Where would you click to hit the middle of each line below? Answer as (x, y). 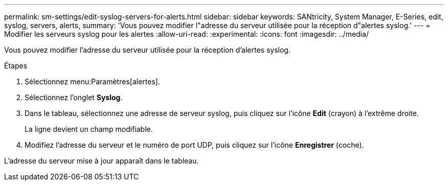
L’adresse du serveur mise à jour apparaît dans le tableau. (102, 161)
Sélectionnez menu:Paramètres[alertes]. (92, 82)
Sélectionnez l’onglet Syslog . (74, 97)
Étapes (16, 66)
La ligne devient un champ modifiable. (89, 129)
